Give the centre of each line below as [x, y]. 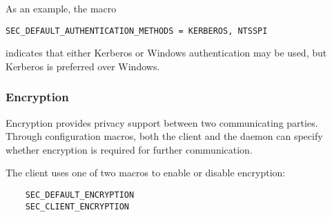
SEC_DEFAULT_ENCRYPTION [80, 195]
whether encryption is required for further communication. [129, 149]
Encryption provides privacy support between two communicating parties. [162, 122]
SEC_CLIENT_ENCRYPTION [77, 206]
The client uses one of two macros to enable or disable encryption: [146, 173]
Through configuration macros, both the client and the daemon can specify [164, 136]
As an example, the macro [61, 8]
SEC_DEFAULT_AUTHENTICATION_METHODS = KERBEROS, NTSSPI [137, 31]
